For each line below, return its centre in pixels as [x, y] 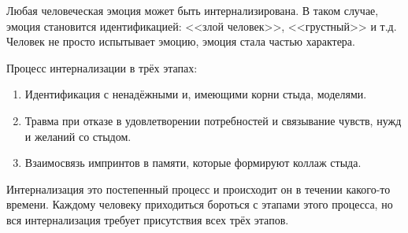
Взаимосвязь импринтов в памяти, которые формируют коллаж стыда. [193, 163]
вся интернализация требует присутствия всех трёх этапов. [148, 219]
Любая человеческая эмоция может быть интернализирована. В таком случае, [193, 10]
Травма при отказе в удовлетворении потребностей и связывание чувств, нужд [213, 120]
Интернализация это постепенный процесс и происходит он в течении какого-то [198, 189]
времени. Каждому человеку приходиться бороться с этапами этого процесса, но [200, 204]
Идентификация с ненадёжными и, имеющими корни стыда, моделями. [196, 94]
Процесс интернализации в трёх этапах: [102, 67]
